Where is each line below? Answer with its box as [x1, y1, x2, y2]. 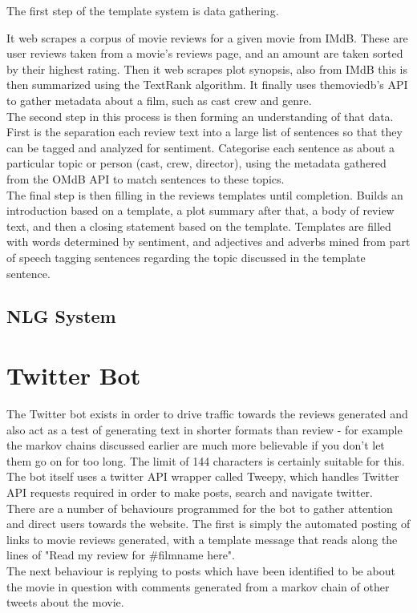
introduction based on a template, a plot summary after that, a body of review [6, 202, 395, 219]
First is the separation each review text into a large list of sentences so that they [6, 123, 403, 140]
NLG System [6, 304, 116, 329]
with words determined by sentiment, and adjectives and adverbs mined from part [6, 233, 411, 250]
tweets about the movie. [6, 594, 124, 611]
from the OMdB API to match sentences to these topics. [6, 170, 285, 187]
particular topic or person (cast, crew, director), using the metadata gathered [6, 155, 387, 171]
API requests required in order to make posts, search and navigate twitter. [6, 483, 374, 500]
